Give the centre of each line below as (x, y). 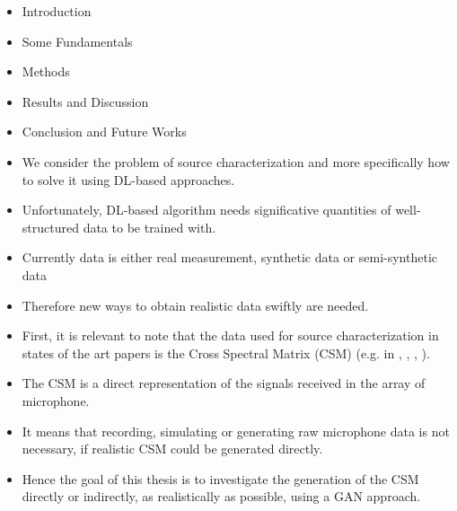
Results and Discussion (85, 101)
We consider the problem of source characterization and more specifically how (236, 161)
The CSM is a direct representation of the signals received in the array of (224, 383)
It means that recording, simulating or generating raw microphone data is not (236, 431)
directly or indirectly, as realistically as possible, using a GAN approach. (221, 496)
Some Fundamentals (77, 41)
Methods (46, 71)
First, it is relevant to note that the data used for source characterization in (230, 335)
